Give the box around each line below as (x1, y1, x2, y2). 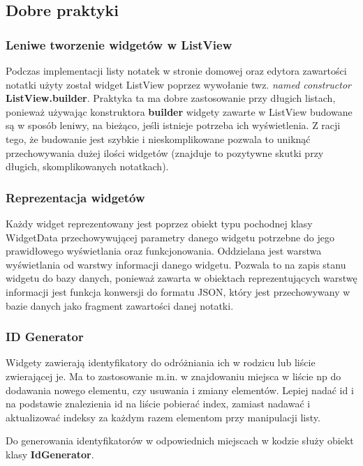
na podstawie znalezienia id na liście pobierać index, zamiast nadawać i (6, 396, 311, 411)
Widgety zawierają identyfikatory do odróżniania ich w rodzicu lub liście (6, 355, 316, 370)
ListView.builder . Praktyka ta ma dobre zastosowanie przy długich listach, (6, 91, 336, 105)
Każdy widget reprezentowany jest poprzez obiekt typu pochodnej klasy (6, 216, 313, 230)
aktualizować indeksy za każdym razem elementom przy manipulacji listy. (6, 409, 320, 424)
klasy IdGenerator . (6, 446, 94, 461)
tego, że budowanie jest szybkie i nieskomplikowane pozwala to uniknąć (6, 131, 311, 146)
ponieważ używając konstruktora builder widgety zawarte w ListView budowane (6, 104, 353, 119)
